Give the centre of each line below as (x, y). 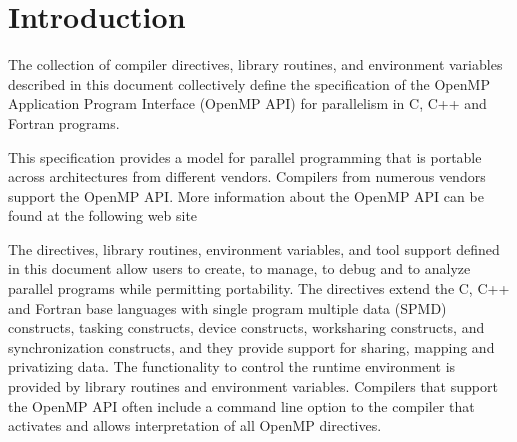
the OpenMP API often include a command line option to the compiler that (241, 405)
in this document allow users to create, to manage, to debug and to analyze (239, 268)
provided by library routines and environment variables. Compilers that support (253, 386)
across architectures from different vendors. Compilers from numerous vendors (247, 176)
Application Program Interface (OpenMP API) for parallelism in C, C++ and (247, 103)
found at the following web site (103, 215)
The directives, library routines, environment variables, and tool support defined (254, 248)
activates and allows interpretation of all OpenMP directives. (195, 425)
